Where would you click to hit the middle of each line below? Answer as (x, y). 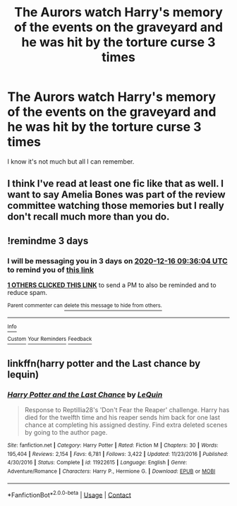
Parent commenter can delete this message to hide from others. (85, 306)
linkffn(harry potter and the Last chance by (104, 363)
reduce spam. (28, 293)
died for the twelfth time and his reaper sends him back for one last (122, 418)
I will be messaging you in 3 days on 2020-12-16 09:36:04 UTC (117, 260)
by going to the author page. (66, 433)
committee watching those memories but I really (116, 206)
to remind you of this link (50, 270)
